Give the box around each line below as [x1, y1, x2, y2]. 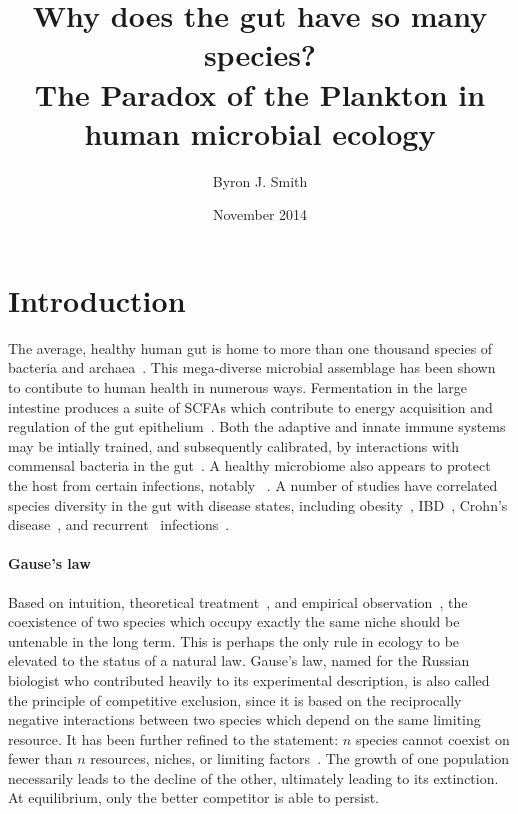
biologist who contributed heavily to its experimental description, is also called [8, 669, 490, 690]
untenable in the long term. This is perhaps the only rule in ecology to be [8, 630, 460, 651]
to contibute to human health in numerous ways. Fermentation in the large [8, 377, 467, 397]
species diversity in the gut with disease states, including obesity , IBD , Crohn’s [8, 494, 508, 515]
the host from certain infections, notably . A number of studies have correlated [8, 474, 498, 495]
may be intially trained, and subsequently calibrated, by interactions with [8, 435, 460, 456]
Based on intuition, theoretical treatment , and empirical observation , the [8, 591, 468, 612]
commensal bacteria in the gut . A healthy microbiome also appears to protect [8, 455, 491, 476]
